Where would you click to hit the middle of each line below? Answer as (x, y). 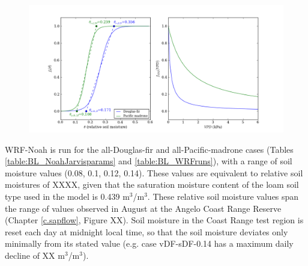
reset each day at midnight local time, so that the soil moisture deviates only (146, 231)
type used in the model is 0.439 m (67, 196)
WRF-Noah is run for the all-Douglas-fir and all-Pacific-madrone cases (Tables (149, 149)
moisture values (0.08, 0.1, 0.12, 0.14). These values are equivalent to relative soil (154, 172)
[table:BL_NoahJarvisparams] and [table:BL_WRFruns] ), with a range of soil (149, 161)
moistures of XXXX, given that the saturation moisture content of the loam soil (152, 184)
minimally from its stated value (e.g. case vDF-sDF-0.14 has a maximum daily (149, 243)
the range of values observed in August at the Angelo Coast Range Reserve (143, 208)
